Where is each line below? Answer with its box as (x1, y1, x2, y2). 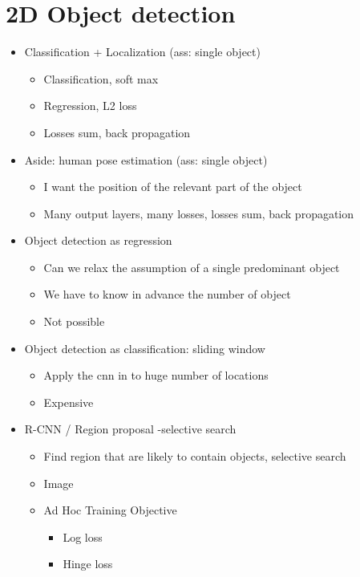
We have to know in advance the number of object (43, 286, 291, 303)
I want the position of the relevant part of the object (43, 178, 302, 195)
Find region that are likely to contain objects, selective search (43, 448, 346, 465)
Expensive (43, 393, 94, 410)
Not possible (43, 313, 105, 330)
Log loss (63, 528, 103, 545)
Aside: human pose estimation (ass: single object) (24, 151, 268, 168)
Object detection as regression (24, 232, 172, 249)
